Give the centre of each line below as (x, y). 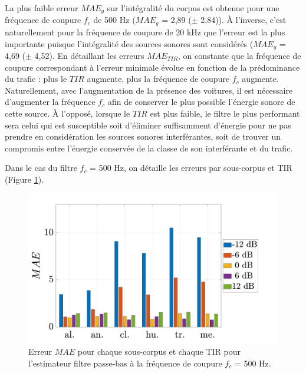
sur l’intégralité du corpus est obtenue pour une (193, 8)
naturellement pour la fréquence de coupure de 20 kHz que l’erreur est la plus (145, 32)
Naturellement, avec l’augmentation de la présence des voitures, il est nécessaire (149, 90)
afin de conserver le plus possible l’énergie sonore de (201, 102)
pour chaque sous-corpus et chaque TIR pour (159, 351)
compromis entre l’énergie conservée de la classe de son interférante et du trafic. (149, 148)
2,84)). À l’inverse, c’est (244, 20)
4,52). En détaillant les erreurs (89, 55)
